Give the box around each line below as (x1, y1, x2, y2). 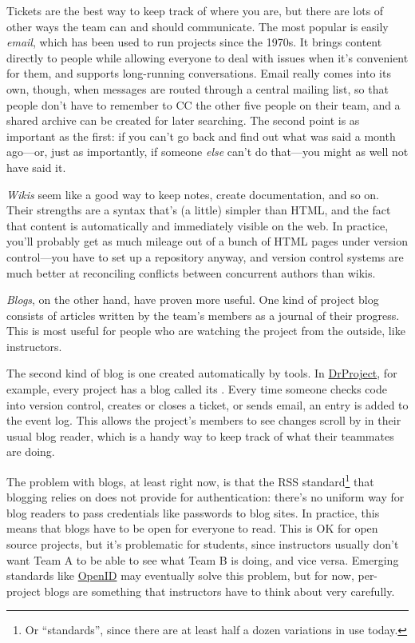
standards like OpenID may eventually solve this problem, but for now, (6, 567, 354, 584)
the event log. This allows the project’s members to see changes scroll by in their (6, 412, 401, 429)
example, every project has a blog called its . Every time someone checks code (6, 381, 387, 397)
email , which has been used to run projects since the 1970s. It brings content (6, 34, 382, 50)
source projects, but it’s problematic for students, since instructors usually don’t (6, 536, 399, 553)
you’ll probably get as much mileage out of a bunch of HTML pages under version (6, 233, 408, 250)
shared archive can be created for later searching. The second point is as (6, 112, 360, 129)
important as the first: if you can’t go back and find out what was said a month (6, 127, 396, 144)
